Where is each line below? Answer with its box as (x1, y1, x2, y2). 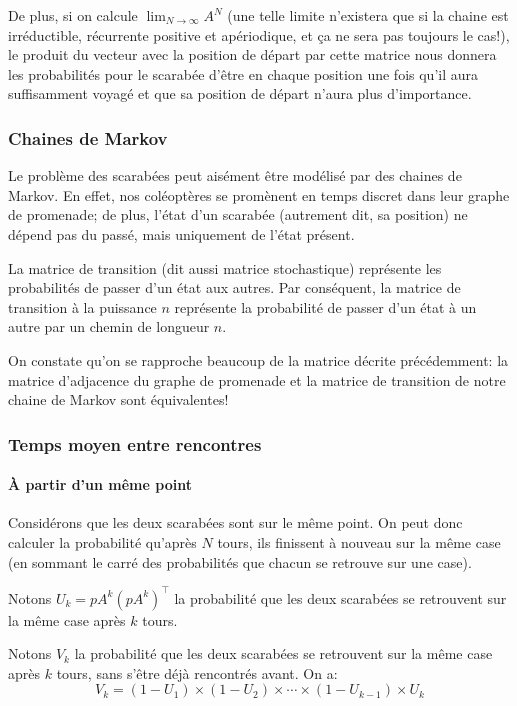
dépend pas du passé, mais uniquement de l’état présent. (8, 223, 355, 244)
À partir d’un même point (8, 474, 192, 495)
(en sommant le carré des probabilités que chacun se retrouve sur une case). (8, 551, 472, 572)
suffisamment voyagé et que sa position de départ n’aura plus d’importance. (8, 83, 472, 104)
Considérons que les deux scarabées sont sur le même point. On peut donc (8, 512, 463, 533)
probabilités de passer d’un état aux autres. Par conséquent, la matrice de (8, 277, 461, 298)
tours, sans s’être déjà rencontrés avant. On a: (56, 662, 338, 683)
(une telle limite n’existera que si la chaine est (227, 5, 509, 25)
